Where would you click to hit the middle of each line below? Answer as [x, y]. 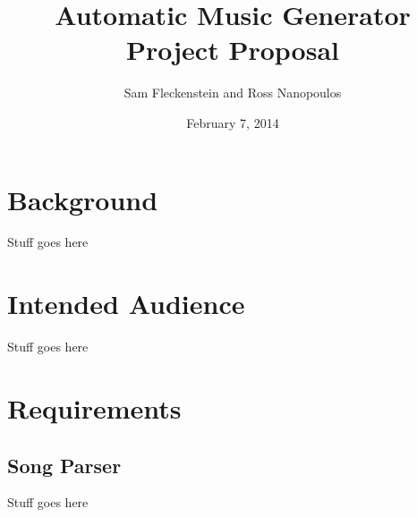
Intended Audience [126, 304]
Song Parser [64, 465]
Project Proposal [233, 50]
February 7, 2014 [233, 122]
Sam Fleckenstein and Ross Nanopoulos [233, 93]
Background [83, 199]
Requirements [94, 407]
